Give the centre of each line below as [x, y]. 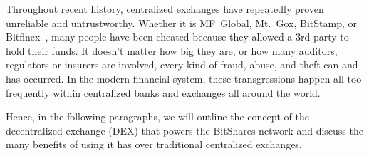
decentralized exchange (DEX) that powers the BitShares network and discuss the [184, 130]
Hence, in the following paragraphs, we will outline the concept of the [157, 116]
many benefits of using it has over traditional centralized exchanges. [154, 144]
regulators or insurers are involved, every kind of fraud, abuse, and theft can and [182, 64]
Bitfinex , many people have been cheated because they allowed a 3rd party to [177, 37]
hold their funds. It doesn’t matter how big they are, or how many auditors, [172, 50]
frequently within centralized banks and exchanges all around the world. [163, 92]
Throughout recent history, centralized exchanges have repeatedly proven [165, 9]
